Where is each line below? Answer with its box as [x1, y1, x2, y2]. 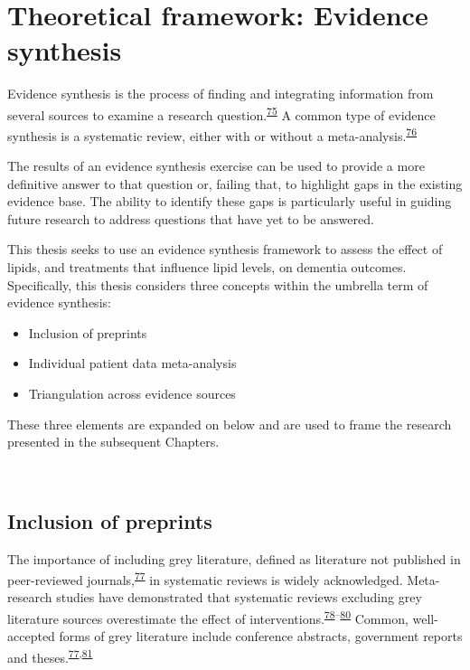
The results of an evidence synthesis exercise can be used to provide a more [7, 156, 425, 175]
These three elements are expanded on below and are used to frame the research [7, 414, 452, 433]
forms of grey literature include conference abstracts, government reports [59, 627, 463, 646]
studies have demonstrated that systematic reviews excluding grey [56, 588, 422, 607]
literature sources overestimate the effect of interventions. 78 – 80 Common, [7, 606, 409, 628]
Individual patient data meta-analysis [28, 354, 237, 373]
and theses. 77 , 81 [7, 645, 93, 666]
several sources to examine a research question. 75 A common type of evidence [7, 102, 436, 124]
